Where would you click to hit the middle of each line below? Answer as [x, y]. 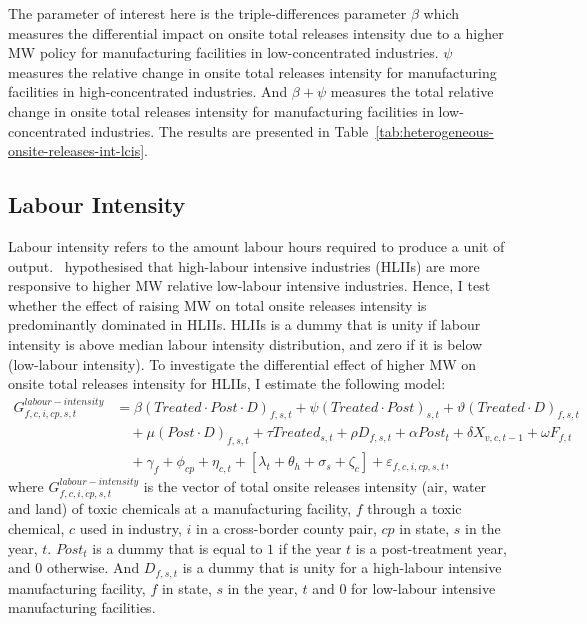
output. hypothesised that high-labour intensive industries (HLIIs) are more [244, 265]
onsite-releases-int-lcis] [76, 150]
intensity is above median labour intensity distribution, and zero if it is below [245, 343]
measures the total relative [412, 91]
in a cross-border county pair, [286, 528]
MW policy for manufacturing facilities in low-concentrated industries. [223, 52]
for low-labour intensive [423, 587]
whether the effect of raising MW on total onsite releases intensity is [217, 304]
